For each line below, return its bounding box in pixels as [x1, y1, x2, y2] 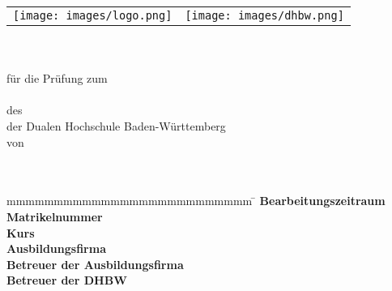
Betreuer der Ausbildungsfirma [6, 255, 184, 272]
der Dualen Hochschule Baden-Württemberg [6, 117, 226, 134]
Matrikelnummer [6, 208, 103, 225]
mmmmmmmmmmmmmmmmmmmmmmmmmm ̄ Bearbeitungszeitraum [6, 192, 386, 209]
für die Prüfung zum [6, 70, 108, 87]
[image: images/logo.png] [13, 9, 173, 22]
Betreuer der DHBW [6, 272, 127, 289]
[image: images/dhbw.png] [185, 9, 344, 22]
